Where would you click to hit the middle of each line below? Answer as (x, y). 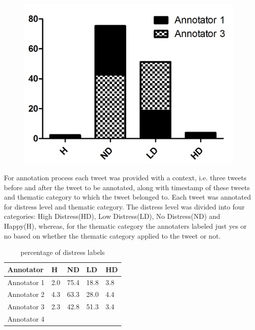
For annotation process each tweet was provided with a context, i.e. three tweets (125, 177)
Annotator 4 (26, 319)
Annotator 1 (26, 282)
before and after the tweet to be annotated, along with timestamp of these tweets (127, 187)
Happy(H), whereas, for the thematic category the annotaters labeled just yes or (126, 226)
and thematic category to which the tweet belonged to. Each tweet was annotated (127, 197)
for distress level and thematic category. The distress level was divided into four (124, 206)
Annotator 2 (26, 294)
